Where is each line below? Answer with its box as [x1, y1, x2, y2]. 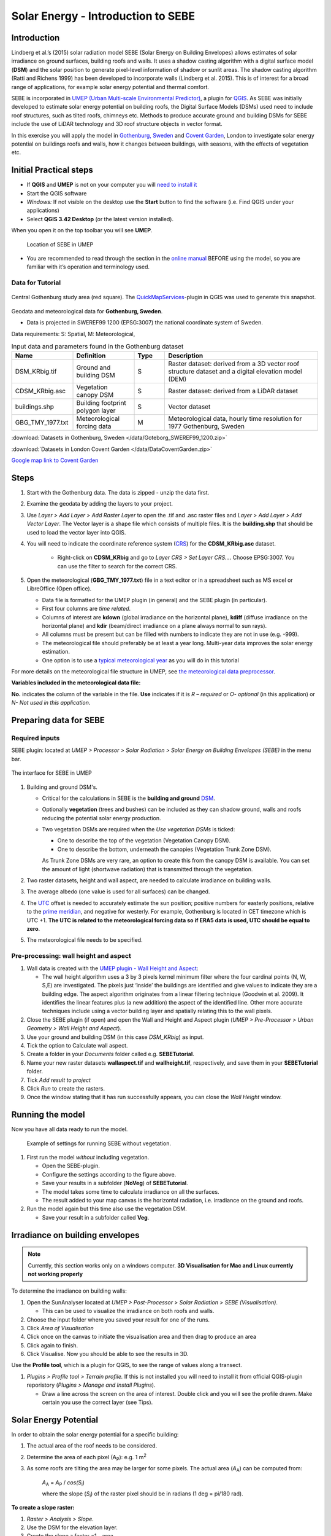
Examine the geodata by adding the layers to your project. [26, 500, 173, 507]
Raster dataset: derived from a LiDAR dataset [168, 387, 299, 396]
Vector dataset [168, 402, 211, 411]
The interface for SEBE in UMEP [11, 769, 92, 777]
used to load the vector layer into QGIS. [26, 528, 126, 536]
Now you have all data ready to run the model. [11, 1126, 128, 1133]
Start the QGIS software [26, 189, 87, 197]
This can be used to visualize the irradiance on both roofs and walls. [42, 1307, 215, 1315]
